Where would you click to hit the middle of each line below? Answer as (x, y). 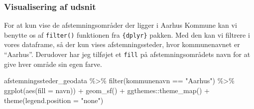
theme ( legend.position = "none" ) (54, 100)
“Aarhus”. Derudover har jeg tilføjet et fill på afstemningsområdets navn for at (127, 54)
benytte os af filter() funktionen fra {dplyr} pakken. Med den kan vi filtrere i (127, 34)
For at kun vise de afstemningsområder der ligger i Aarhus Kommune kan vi (121, 25)
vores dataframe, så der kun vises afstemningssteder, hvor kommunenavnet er (122, 44)
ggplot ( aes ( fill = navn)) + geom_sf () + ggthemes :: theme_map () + (107, 90)
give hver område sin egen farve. (53, 64)
